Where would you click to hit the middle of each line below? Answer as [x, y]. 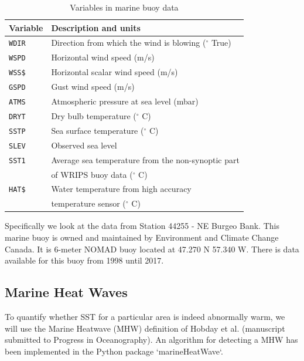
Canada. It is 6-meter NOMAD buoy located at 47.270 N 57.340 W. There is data [152, 249]
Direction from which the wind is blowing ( [129, 43]
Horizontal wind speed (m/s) [103, 57]
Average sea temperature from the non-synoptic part [145, 159]
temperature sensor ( [88, 203]
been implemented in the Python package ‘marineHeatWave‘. [114, 351]
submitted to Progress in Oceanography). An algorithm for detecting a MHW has [151, 340]
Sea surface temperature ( [98, 130]
